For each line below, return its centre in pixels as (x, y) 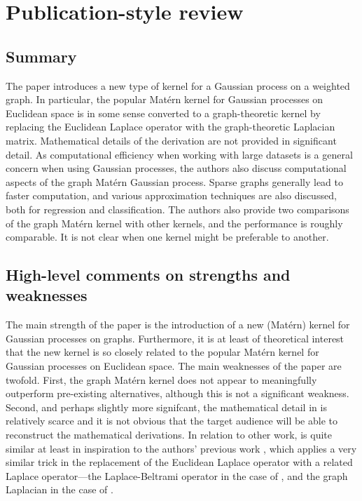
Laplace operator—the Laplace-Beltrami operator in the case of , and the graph (177, 475)
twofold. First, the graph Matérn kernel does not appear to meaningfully (161, 379)
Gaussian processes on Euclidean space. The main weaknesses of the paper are (174, 366)
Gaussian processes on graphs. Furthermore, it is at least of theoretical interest (175, 338)
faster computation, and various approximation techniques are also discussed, (171, 195)
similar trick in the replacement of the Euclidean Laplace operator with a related (179, 462)
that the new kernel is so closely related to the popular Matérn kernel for (162, 352)
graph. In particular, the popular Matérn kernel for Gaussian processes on (165, 99)
